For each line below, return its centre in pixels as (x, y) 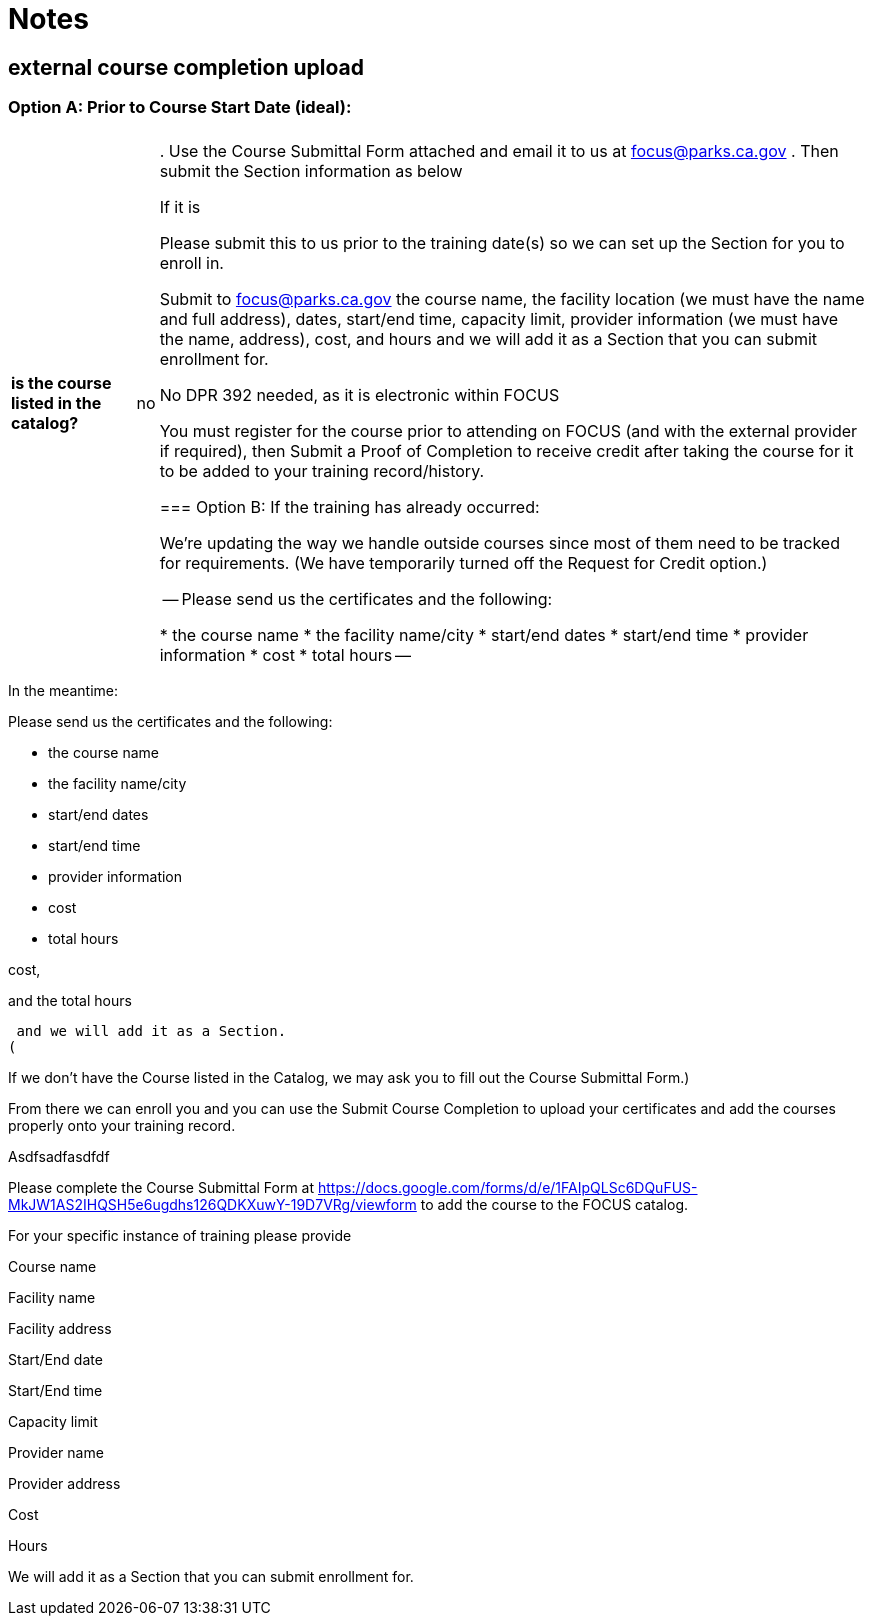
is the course (61, 382)
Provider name (56, 1452)
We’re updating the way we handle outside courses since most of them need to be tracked (499, 542)
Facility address (60, 1328)
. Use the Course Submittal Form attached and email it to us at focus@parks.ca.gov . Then (499, 150)
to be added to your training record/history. (322, 470)
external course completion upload (186, 67)
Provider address (64, 1483)
